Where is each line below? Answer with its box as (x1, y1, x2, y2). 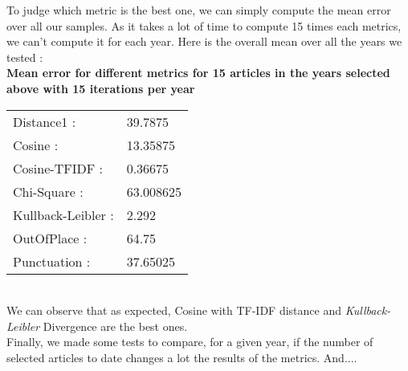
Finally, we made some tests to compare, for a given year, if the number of (6, 333, 373, 350)
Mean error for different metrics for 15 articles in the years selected (6, 64, 390, 81)
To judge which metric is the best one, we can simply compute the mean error (6, 2, 391, 18)
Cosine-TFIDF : (13, 158, 103, 177)
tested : (6, 48, 43, 65)
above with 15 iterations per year (6, 79, 195, 96)
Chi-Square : (13, 181, 84, 201)
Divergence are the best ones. (43, 317, 188, 334)
